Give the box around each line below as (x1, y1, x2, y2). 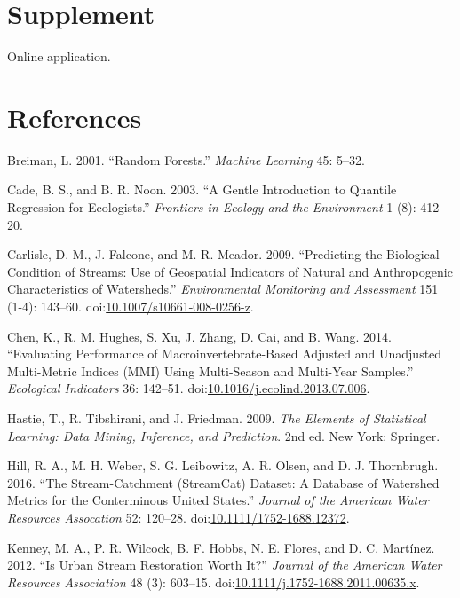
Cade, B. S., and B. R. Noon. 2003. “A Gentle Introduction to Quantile (7, 180, 397, 199)
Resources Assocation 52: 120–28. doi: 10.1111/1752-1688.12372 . (7, 508, 350, 526)
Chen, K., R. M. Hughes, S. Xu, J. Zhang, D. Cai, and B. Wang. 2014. (7, 327, 392, 345)
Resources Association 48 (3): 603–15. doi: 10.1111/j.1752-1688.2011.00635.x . (7, 572, 420, 591)
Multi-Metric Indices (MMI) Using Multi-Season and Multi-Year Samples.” (7, 361, 414, 380)
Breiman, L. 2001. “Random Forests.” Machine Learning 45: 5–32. (7, 150, 365, 169)
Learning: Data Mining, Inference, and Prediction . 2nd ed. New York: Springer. (7, 426, 440, 445)
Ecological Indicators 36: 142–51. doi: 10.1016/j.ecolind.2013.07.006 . (7, 379, 370, 397)
